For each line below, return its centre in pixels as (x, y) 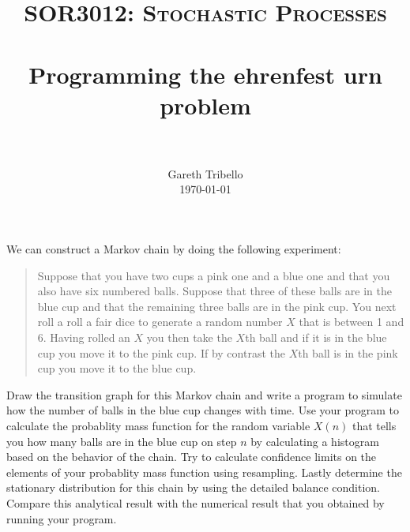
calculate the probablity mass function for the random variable (158, 425)
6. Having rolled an (84, 337)
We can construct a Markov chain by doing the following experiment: (174, 249)
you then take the (189, 337)
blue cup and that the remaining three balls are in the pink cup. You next (217, 306)
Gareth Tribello (205, 173)
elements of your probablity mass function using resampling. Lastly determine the (204, 472)
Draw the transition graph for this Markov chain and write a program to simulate (204, 394)
